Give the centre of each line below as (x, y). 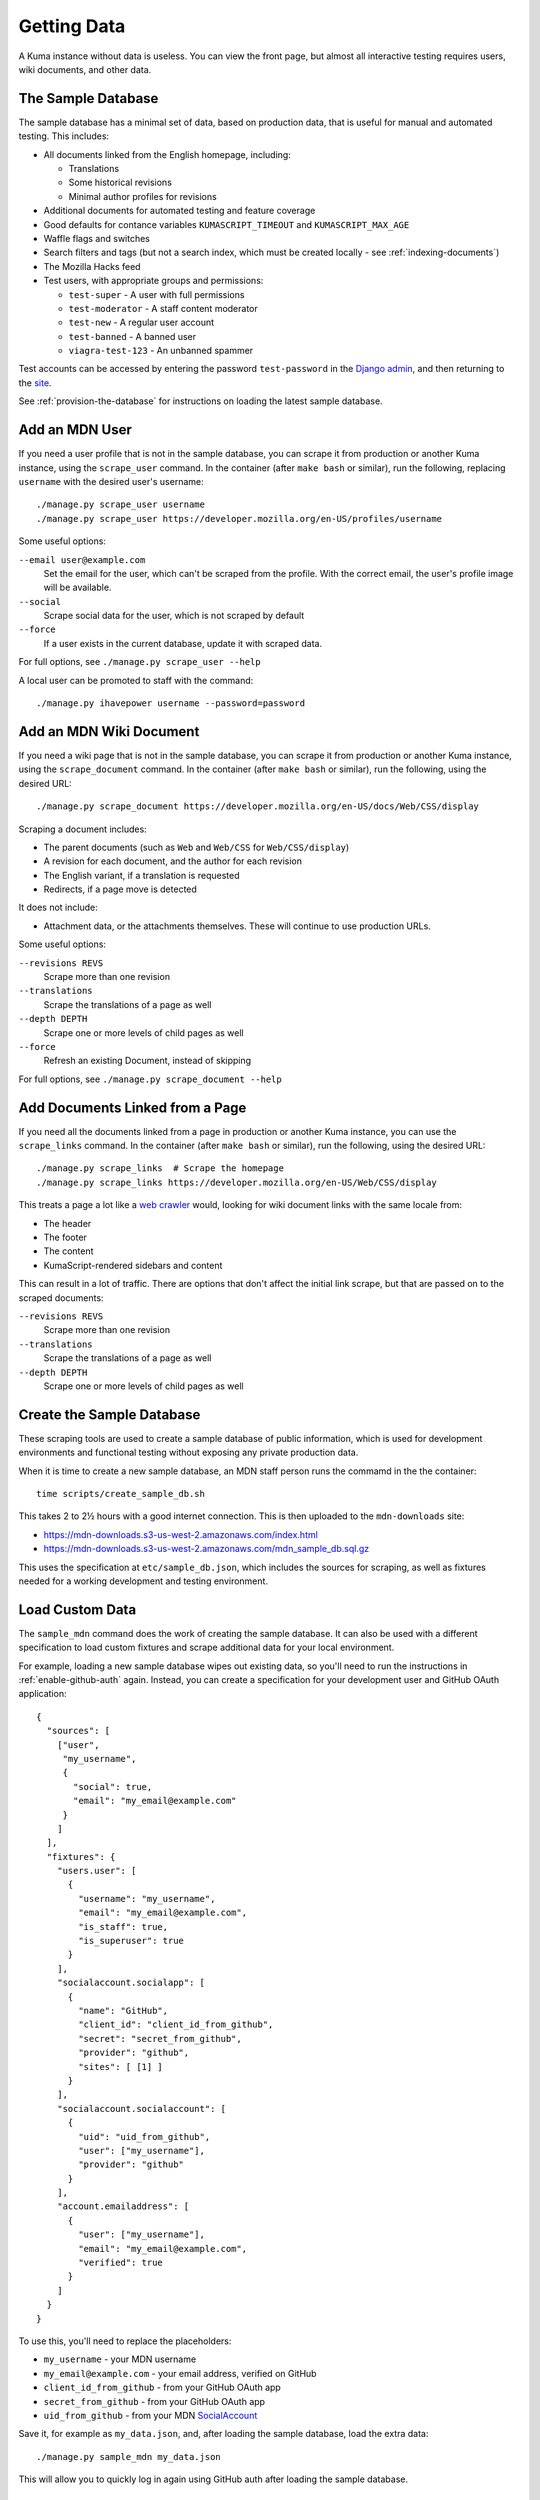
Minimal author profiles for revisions (142, 196)
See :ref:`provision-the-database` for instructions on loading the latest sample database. (201, 401)
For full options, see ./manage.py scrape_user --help (139, 662)
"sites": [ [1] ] (121, 2066)
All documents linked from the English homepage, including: (167, 154)
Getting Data (72, 26)
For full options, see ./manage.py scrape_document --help (150, 1079)
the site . (35, 382)
